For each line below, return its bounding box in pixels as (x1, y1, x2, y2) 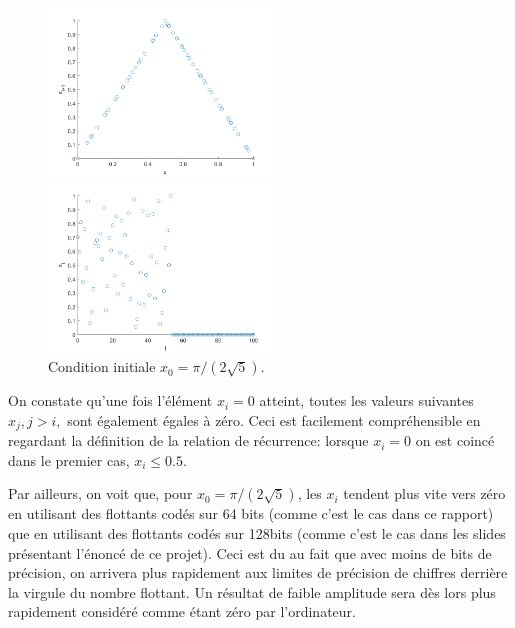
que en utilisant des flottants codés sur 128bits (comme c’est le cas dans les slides (8, 523, 506, 544)
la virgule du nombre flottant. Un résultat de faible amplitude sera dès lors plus (8, 581, 496, 602)
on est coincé (415, 430, 495, 451)
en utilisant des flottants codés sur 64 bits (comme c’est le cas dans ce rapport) (8, 503, 494, 524)
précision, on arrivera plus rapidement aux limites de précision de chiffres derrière (8, 562, 508, 583)
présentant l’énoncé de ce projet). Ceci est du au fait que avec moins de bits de (8, 542, 492, 563)
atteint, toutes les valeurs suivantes (259, 390, 474, 411)
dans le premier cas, (8, 449, 130, 470)
